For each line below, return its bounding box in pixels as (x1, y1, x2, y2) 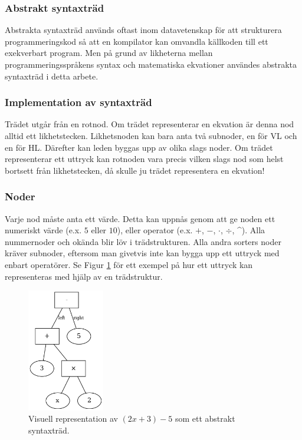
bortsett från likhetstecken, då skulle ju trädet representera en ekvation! (5, 164, 265, 176)
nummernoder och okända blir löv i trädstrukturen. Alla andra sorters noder (5, 235, 281, 247)
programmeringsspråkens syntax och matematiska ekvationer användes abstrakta (5, 58, 297, 70)
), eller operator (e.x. (117, 224, 193, 236)
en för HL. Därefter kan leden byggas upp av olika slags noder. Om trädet (5, 141, 273, 153)
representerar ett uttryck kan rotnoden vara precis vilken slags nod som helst (5, 153, 284, 165)
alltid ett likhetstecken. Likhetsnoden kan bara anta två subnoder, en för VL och (5, 130, 297, 141)
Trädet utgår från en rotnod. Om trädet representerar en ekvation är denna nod (5, 118, 294, 130)
